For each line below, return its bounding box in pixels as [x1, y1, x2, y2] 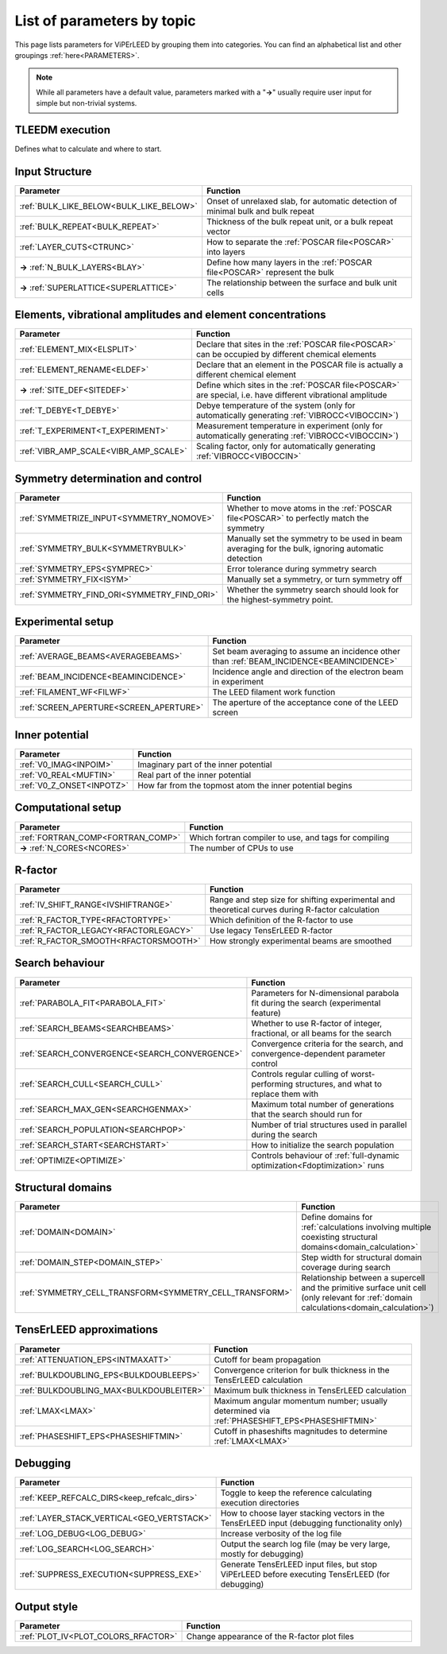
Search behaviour [14, 956, 105, 970]
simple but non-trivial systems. [36, 99, 137, 108]
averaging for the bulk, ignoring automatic [226, 543, 384, 554]
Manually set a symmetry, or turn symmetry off [226, 573, 403, 584]
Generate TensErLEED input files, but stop [220, 1559, 377, 1570]
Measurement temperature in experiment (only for [195, 420, 383, 432]
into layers [206, 246, 246, 258]
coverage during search [301, 1262, 391, 1273]
